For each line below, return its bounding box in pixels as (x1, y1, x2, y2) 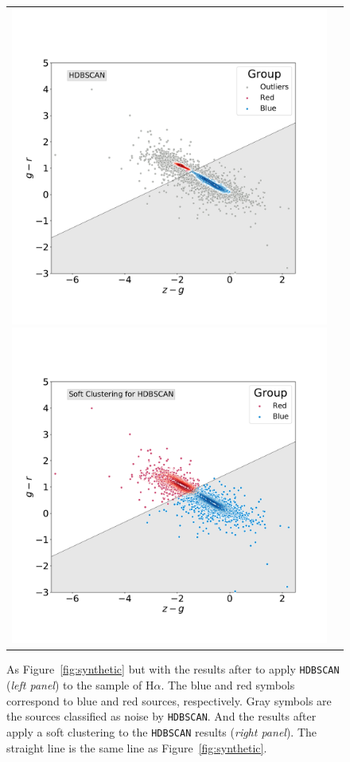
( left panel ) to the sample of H (6, 677, 154, 693)
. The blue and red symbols (161, 677, 295, 693)
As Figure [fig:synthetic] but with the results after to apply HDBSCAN (6, 661, 340, 678)
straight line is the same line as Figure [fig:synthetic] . (6, 739, 267, 756)
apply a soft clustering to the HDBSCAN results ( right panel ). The (6, 723, 317, 740)
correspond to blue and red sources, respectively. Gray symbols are (6, 692, 332, 709)
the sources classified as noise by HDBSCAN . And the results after (6, 708, 317, 725)
